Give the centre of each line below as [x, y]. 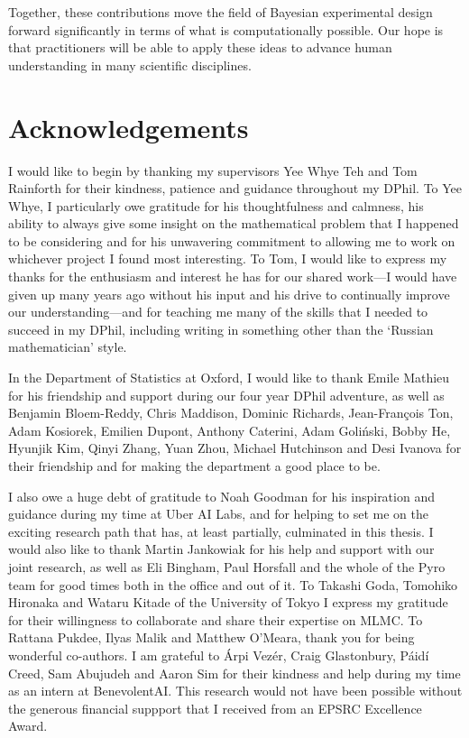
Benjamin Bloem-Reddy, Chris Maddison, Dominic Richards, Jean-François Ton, [231, 413]
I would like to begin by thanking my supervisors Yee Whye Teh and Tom [213, 170]
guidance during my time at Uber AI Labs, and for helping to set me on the [218, 514]
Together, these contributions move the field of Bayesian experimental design [221, 12]
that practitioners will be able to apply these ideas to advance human [200, 47]
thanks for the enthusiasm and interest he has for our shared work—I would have [233, 277]
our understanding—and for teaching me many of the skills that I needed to [218, 312]
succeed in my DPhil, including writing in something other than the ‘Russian [221, 329]
